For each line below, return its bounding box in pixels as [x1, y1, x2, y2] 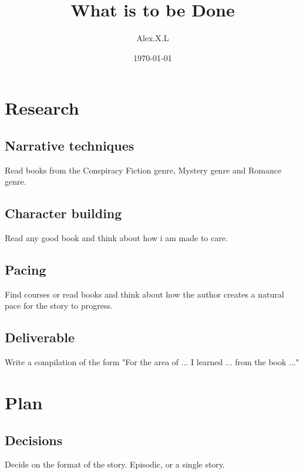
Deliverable [5, 328, 75, 346]
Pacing [5, 261, 46, 279]
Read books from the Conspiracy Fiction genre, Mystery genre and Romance [5, 163, 282, 176]
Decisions [5, 430, 63, 449]
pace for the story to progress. [5, 299, 113, 312]
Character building [5, 204, 122, 222]
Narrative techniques [5, 136, 134, 154]
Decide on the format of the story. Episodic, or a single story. [5, 458, 225, 470]
